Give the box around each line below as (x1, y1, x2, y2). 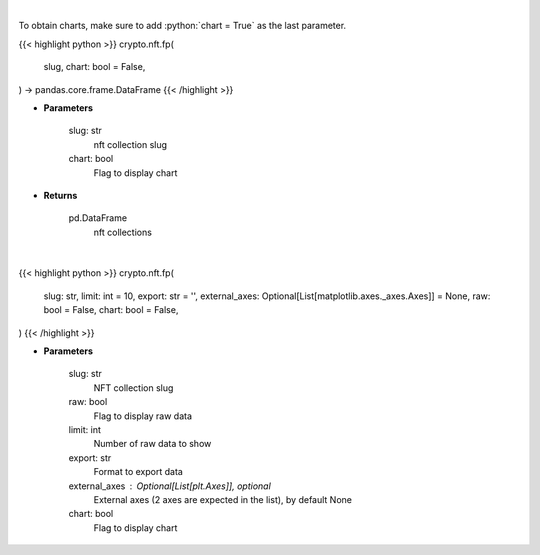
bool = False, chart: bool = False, (43, 304, 179, 316)
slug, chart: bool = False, (43, 61, 146, 73)
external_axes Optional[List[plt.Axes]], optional (68, 480, 272, 492)
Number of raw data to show (93, 438, 212, 450)
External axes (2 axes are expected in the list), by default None (93, 493, 352, 505)
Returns (43, 189, 78, 201)
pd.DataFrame (68, 212, 128, 224)
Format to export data (93, 466, 184, 478)
